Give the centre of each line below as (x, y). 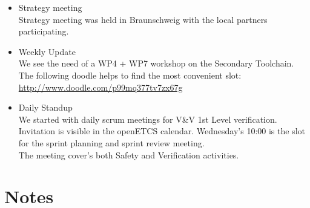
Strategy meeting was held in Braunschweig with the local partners (143, 19)
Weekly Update (47, 51)
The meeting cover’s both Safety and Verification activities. (129, 154)
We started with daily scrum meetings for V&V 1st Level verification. (148, 119)
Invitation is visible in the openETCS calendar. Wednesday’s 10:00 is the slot (162, 131)
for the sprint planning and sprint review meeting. (111, 142)
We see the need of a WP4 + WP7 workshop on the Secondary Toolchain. (156, 63)
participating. (44, 31)
